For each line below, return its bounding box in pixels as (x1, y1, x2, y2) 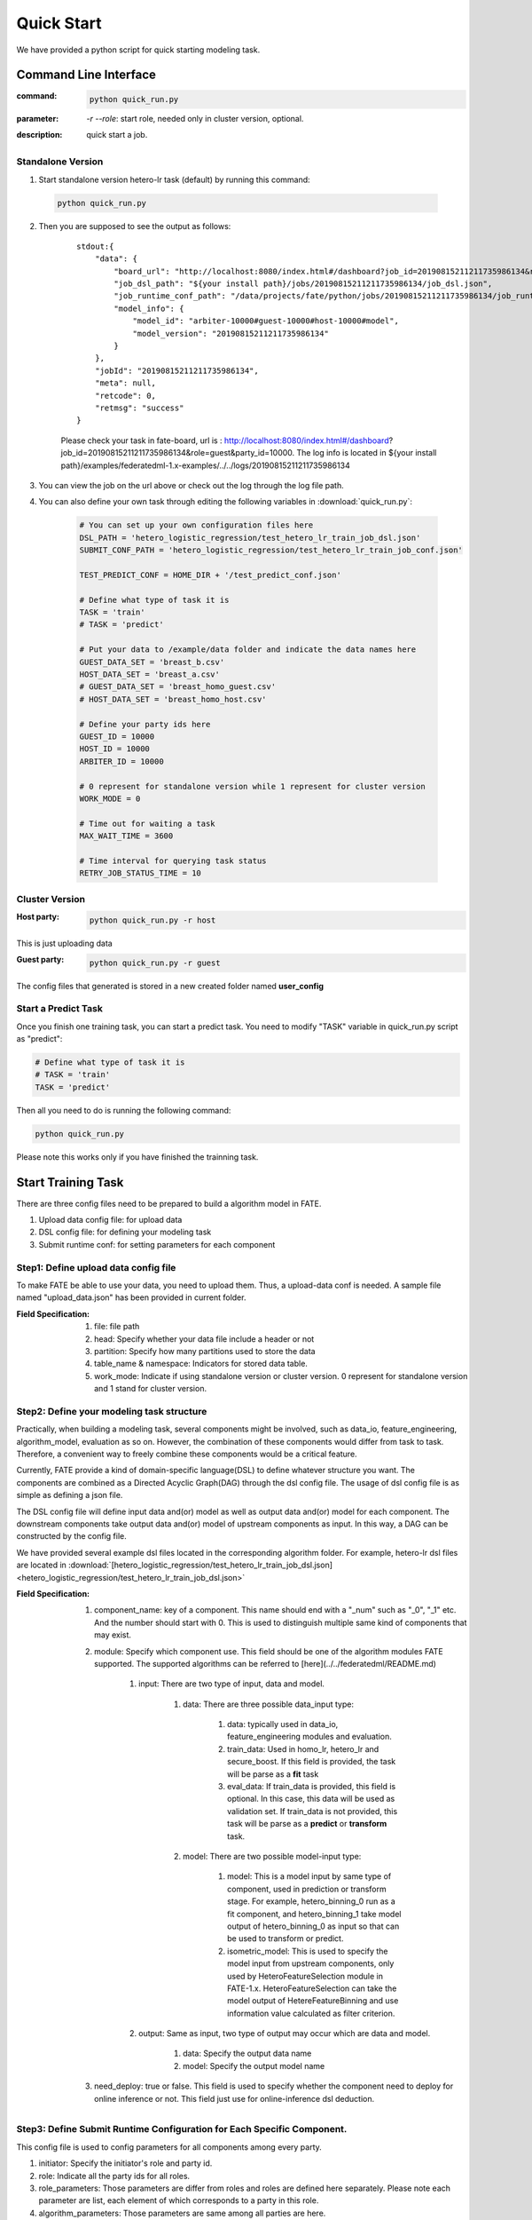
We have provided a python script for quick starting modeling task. (16, 44, 261, 55)
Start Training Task (16, 1175, 124, 1190)
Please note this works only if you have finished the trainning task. (16, 1151, 259, 1162)
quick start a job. (86, 130, 148, 140)
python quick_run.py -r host (89, 915, 216, 925)
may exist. (94, 1629, 132, 1640)
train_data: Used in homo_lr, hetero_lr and (227, 1743, 379, 1754)
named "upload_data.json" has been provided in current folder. (16, 1292, 246, 1303)
